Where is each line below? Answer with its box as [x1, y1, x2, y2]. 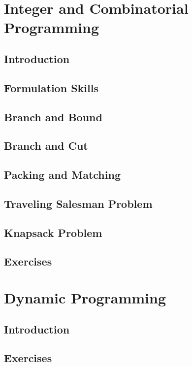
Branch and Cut [4, 138, 88, 153]
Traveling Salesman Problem [4, 196, 153, 211]
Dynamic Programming [4, 288, 166, 307]
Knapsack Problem [4, 225, 102, 240]
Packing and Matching [4, 167, 121, 182]
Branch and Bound [4, 109, 102, 124]
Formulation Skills [4, 80, 98, 95]
